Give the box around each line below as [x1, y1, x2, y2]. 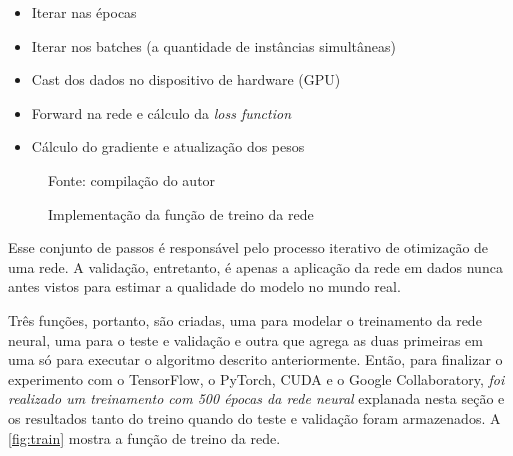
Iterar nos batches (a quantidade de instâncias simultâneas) [31, 35, 396, 56]
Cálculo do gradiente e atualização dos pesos [31, 136, 305, 157]
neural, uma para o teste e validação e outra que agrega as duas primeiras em [8, 329, 483, 350]
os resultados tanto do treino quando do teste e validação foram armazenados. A [8, 407, 501, 428]
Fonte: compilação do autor [48, 169, 216, 190]
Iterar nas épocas [31, 2, 137, 22]
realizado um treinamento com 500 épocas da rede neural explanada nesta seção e [8, 388, 505, 409]
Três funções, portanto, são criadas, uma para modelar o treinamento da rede [8, 309, 482, 330]
